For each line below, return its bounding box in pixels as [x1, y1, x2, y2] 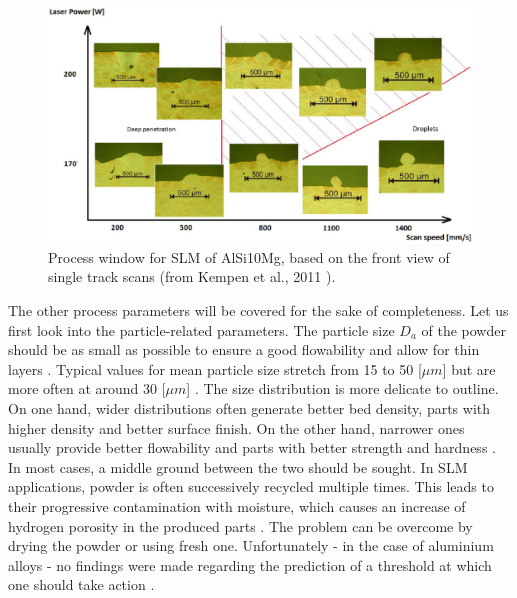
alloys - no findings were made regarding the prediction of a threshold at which [8, 554, 492, 575]
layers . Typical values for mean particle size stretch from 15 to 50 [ [8, 358, 422, 379]
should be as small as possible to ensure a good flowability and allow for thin [8, 339, 480, 360]
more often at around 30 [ [8, 378, 166, 399]
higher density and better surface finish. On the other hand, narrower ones [8, 417, 465, 438]
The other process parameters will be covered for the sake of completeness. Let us [8, 299, 509, 320]
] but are [442, 358, 496, 379]
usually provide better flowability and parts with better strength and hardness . [8, 437, 496, 458]
